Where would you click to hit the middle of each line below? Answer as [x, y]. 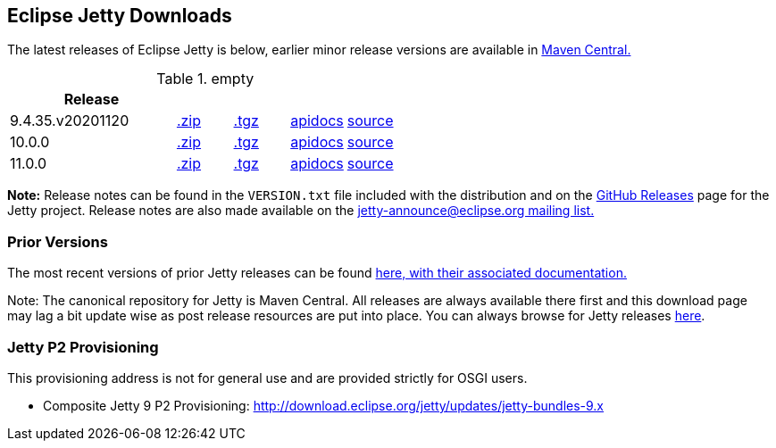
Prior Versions [58, 241]
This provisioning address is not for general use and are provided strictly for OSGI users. [267, 377]
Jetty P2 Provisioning [83, 347]
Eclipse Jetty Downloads [120, 16]
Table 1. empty [205, 79]
